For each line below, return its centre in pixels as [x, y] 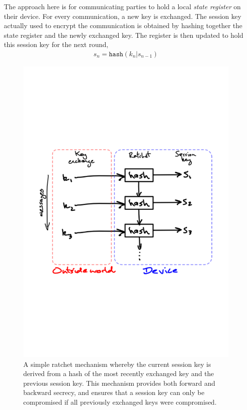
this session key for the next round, [56, 44]
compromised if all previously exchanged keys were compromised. [120, 402]
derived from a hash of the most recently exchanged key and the [119, 373]
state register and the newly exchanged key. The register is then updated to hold [124, 35]
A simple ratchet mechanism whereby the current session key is [117, 364]
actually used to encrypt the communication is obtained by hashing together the [123, 25]
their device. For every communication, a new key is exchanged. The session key [123, 16]
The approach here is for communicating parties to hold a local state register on [122, 6]
